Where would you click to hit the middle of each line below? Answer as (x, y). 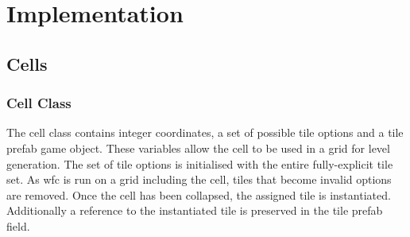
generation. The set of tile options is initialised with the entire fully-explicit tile (200, 163)
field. (18, 225)
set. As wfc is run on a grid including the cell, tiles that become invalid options (199, 179)
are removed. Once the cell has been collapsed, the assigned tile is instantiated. (199, 194)
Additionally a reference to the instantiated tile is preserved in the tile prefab (195, 210)
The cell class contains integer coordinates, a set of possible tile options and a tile (205, 132)
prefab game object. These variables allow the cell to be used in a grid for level (198, 148)
